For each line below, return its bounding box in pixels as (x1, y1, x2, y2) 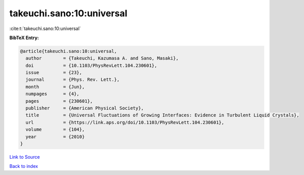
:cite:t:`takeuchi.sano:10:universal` (9, 25, 81, 32)
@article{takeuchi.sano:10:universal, (20, 48, 117, 54)
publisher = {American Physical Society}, (25, 105, 144, 111)
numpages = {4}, (25, 91, 80, 97)
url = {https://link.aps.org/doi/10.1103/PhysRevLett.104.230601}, (25, 120, 225, 125)
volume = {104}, (25, 127, 85, 132)
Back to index (9, 163, 38, 169)
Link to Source (9, 154, 40, 160)
